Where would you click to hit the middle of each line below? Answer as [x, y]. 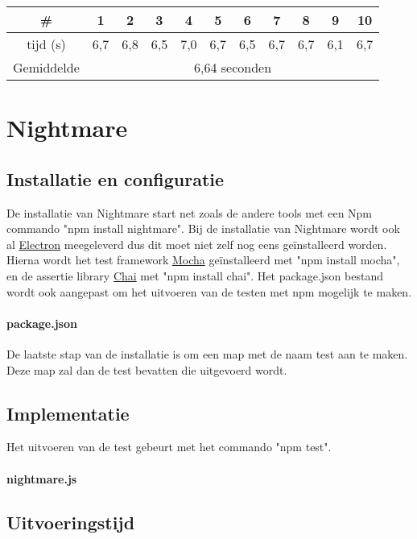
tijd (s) [46, 44]
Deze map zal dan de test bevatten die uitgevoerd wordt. [147, 369]
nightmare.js [42, 478]
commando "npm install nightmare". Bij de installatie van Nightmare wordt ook [203, 228]
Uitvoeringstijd [71, 522]
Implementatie [68, 413]
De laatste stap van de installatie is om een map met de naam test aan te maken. [207, 353]
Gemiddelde [46, 67]
